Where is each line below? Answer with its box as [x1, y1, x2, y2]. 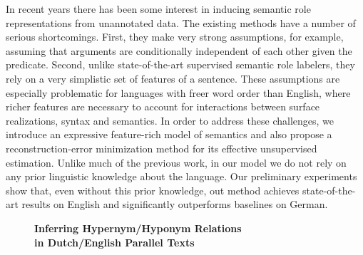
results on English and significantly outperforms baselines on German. [21, 197, 328, 212]
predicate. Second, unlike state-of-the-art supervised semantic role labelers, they [6, 57, 355, 72]
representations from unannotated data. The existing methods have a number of [6, 15, 356, 30]
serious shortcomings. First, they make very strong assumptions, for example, [6, 29, 344, 44]
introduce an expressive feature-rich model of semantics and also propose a [6, 127, 332, 142]
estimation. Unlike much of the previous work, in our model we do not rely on [6, 155, 347, 170]
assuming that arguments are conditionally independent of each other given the [6, 43, 352, 58]
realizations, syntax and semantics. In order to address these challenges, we [6, 113, 334, 127]
